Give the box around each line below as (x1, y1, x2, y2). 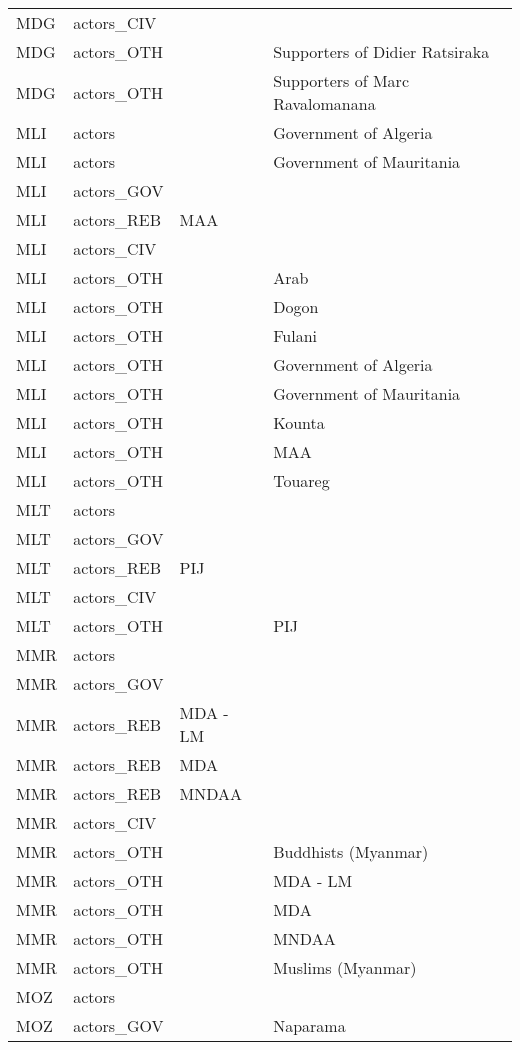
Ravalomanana (273, 92, 376, 115)
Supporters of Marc (273, 69, 409, 92)
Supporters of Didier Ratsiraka (273, 40, 490, 63)
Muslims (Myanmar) (273, 956, 417, 979)
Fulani (273, 324, 317, 347)
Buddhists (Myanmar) (273, 840, 429, 863)
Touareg (273, 469, 330, 492)
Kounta (273, 411, 325, 434)
